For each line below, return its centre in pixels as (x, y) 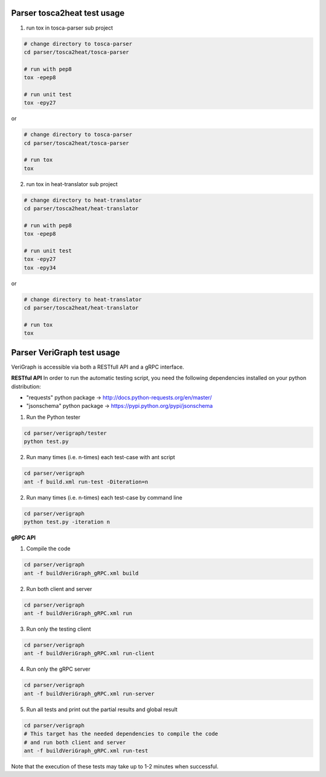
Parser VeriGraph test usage (66, 353)
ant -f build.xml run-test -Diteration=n (86, 482)
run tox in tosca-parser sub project (70, 28)
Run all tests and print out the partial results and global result (102, 709)
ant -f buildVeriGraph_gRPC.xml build (81, 573)
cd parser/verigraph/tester (65, 433)
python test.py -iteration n (67, 522)
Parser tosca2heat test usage (68, 13)
